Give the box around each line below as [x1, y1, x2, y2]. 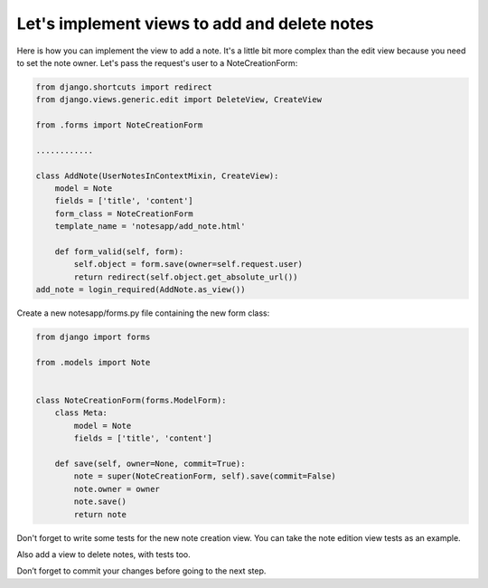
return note [73, 509, 127, 519]
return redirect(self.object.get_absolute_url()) [73, 271, 298, 282]
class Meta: [54, 408, 108, 418]
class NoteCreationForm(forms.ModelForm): [35, 395, 227, 406]
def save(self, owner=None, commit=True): [54, 459, 246, 469]
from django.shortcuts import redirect [35, 81, 212, 92]
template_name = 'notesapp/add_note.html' [54, 222, 246, 232]
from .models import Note [35, 357, 151, 367]
